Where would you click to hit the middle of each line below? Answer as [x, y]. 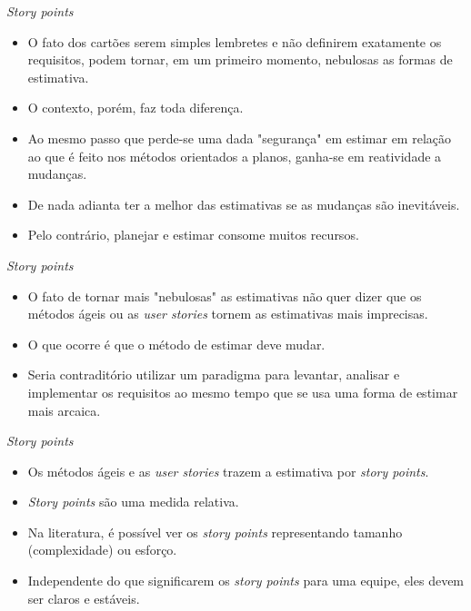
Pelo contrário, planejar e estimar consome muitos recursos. [193, 235]
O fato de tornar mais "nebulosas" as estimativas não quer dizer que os [225, 296]
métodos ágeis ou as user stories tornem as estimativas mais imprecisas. [228, 314]
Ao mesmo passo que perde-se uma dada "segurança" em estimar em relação [240, 138]
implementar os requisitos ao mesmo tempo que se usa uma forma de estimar [243, 392]
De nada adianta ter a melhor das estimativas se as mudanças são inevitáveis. [244, 204]
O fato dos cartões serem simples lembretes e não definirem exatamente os [235, 41]
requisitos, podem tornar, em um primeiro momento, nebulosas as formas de [240, 59]
